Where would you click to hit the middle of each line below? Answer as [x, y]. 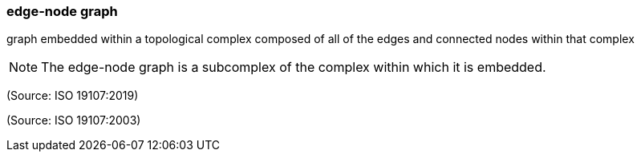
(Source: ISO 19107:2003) [74, 120]
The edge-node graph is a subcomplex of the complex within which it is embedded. [294, 67]
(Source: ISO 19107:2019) [73, 96]
